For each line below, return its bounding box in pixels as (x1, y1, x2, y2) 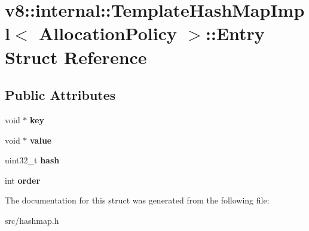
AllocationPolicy (38, 21, 177, 45)
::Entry (206, 21, 265, 45)
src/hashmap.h (5, 214, 59, 226)
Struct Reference (5, 44, 147, 69)
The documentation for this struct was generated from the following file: (5, 194, 270, 206)
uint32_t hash (5, 154, 60, 166)
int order (5, 174, 41, 186)
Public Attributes (5, 86, 116, 104)
